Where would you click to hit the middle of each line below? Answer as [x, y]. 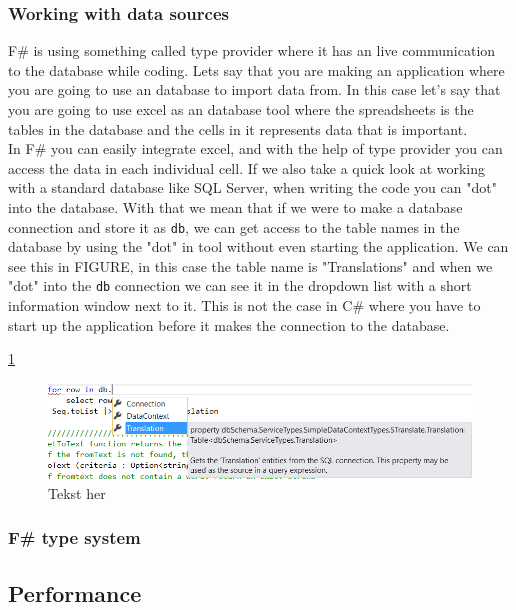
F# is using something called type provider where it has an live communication [252, 50]
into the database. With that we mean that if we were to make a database [235, 206]
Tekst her [77, 492]
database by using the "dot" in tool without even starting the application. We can [258, 246]
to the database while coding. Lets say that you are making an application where [256, 69]
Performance [75, 592]
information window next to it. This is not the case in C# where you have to [244, 305]
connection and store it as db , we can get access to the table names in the [234, 226]
